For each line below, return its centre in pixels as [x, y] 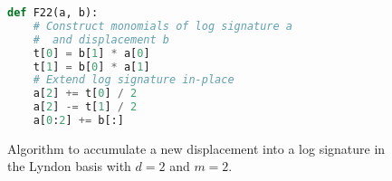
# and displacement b [101, 39]
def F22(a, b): [53, 13]
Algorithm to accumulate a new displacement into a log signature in [196, 148]
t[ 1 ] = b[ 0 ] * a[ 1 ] [91, 67]
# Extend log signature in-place [134, 80]
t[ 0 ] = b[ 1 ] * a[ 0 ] [91, 53]
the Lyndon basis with [69, 166]
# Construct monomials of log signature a [163, 26]
